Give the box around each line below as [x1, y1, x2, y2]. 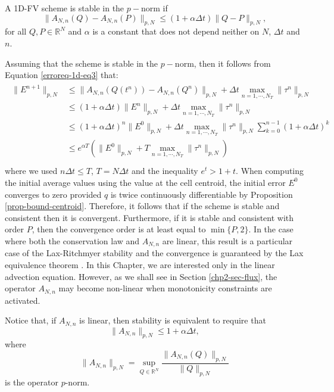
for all [5, 25, 27, 38]
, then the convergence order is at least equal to [32, 223, 206, 235]
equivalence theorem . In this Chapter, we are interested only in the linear [5, 258, 275, 270]
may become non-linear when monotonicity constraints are [58, 282, 272, 294]
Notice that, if [5, 314, 57, 326]
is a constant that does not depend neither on [92, 25, 260, 38]
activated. [5, 294, 40, 306]
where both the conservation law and [5, 234, 140, 247]
